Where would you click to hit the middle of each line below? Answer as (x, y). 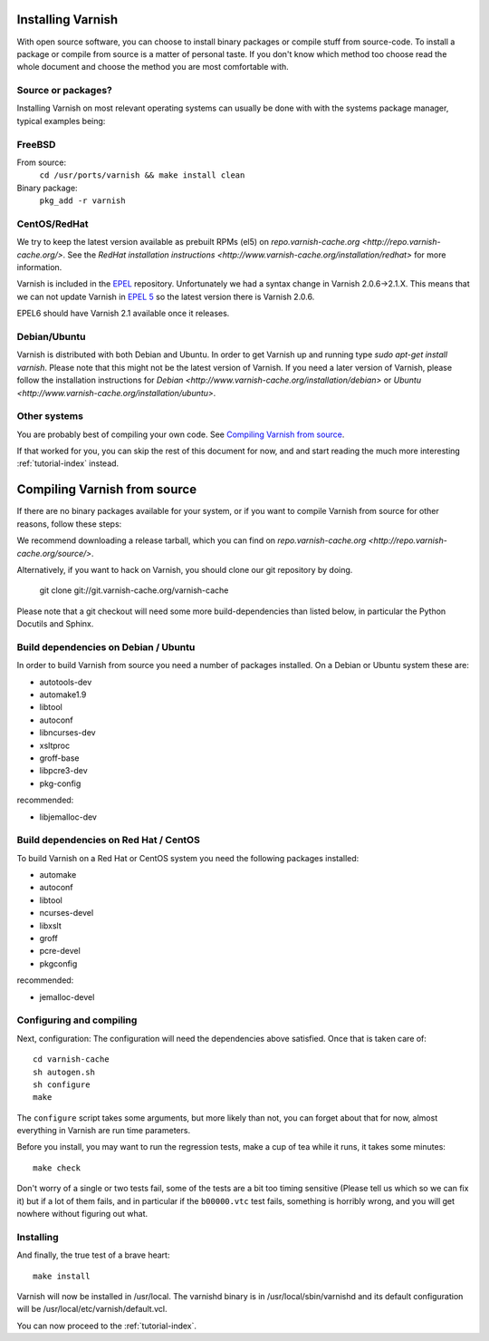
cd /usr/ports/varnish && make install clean (142, 175)
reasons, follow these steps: (69, 524)
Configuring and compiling (77, 1020)
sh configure (62, 1084)
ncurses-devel (67, 913)
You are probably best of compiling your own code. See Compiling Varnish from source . (181, 434)
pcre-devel (60, 951)
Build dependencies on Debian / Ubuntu (106, 646)
